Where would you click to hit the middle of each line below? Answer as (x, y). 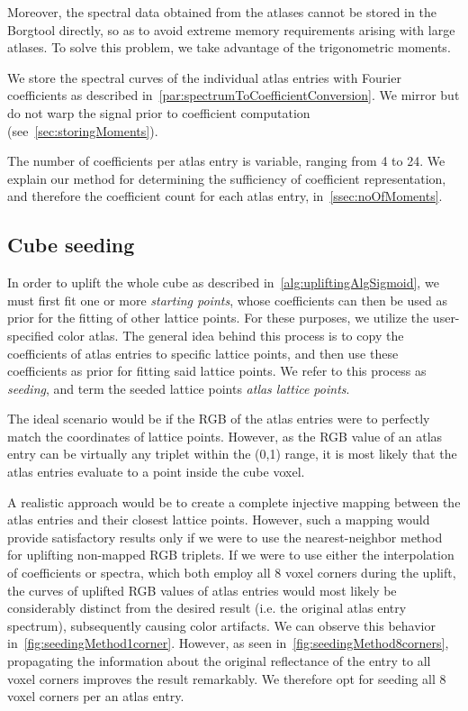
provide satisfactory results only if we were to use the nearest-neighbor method (225, 537)
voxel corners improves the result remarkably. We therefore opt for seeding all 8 (227, 678)
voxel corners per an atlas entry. (96, 696)
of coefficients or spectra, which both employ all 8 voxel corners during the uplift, (232, 573)
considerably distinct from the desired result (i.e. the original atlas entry (207, 608)
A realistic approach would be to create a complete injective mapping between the (234, 501)
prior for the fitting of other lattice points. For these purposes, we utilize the (218, 318)
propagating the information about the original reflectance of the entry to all (219, 661)
